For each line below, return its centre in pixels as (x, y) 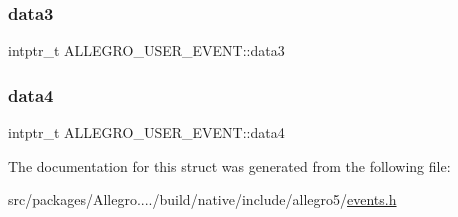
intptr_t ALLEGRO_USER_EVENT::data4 (146, 132)
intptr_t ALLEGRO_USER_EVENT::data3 (146, 50)
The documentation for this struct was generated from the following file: (229, 165)
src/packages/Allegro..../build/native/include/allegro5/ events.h (202, 199)
